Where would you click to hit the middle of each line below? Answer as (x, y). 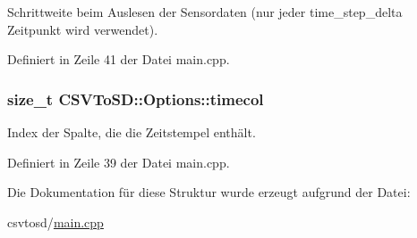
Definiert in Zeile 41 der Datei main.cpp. (119, 59)
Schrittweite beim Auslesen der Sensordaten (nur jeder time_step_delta (205, 12)
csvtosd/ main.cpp (55, 222)
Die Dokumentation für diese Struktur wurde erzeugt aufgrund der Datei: (209, 192)
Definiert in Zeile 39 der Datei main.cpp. (119, 162)
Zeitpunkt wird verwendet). (83, 29)
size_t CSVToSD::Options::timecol (136, 98)
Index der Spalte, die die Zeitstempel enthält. (132, 132)
